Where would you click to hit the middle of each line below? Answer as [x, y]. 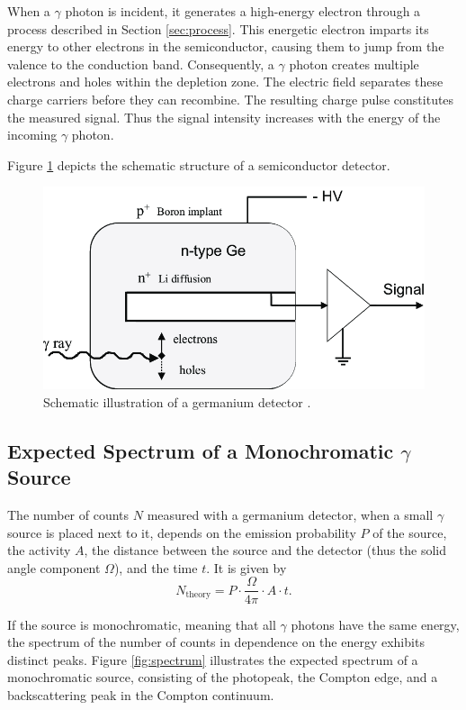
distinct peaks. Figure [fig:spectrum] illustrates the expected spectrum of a [213, 659]
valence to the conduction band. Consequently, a [141, 64]
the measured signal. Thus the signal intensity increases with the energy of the [224, 117]
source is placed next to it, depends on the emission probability [182, 532]
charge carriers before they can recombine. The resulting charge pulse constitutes [231, 99]
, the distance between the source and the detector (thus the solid [265, 550]
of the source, [410, 532]
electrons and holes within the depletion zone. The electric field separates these [225, 82]
